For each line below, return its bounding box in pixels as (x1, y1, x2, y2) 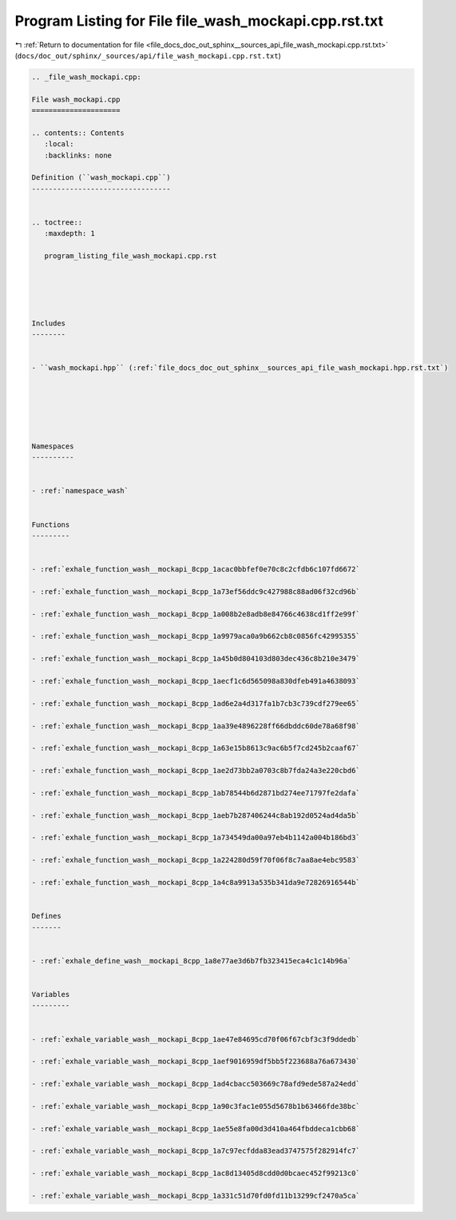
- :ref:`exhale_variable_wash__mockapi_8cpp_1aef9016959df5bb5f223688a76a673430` (31, 1057, 361, 1067)
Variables (31, 990, 70, 999)
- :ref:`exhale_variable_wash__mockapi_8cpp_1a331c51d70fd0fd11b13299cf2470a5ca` (31, 1191, 361, 1200)
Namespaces (31, 441, 74, 451)
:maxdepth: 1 (44, 229, 96, 238)
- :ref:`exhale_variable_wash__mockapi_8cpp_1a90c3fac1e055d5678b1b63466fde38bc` (31, 1102, 361, 1110)
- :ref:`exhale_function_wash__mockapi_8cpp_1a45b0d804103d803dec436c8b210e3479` (31, 654, 361, 664)
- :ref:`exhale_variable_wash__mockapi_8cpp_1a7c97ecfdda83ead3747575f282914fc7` (31, 1146, 361, 1155)
